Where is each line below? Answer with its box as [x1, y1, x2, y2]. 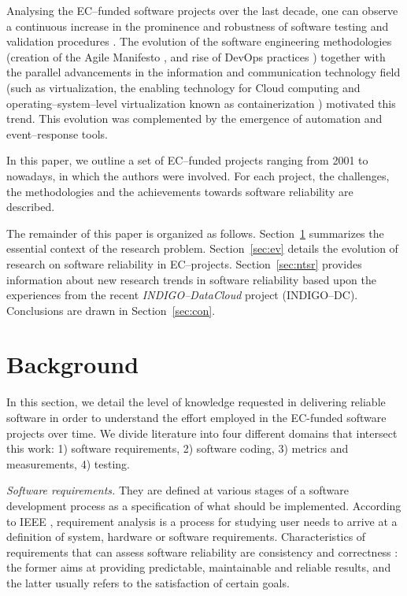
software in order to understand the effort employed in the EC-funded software [6, 409, 387, 425]
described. [6, 198, 55, 215]
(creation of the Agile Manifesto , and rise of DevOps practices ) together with [6, 48, 386, 65]
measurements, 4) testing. [6, 455, 130, 472]
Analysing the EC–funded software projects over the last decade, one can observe [6, 2, 398, 18]
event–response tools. [6, 125, 108, 142]
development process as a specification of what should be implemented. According [6, 497, 401, 513]
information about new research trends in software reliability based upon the [6, 271, 376, 287]
